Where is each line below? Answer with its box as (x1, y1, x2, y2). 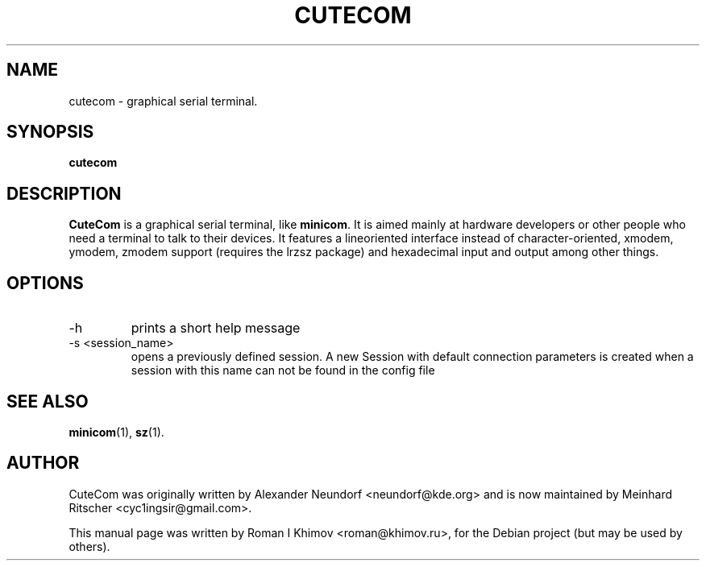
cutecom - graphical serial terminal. (69, 93, 258, 108)
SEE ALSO (6, 391, 89, 412)
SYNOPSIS (6, 122, 94, 143)
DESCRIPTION (6, 183, 122, 204)
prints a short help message (131, 320, 301, 337)
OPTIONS (6, 272, 84, 293)
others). (69, 539, 110, 553)
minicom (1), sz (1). (69, 424, 164, 439)
